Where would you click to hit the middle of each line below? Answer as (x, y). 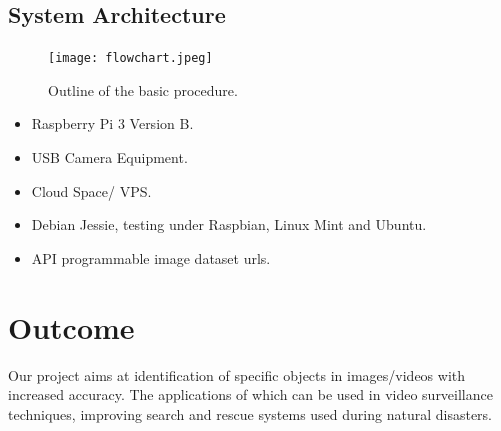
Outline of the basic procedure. (143, 89)
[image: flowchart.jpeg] (130, 58)
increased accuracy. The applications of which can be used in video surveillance (250, 394)
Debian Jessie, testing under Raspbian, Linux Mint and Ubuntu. (229, 224)
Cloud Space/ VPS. (91, 190)
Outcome (71, 326)
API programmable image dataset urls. (151, 257)
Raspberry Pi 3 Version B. (112, 123)
